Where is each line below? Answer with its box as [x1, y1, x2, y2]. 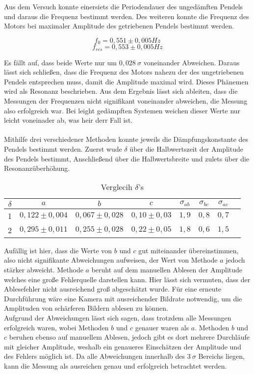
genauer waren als [135, 322, 189, 332]
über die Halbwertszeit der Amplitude [129, 144, 243, 154]
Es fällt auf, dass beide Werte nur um [4, 57, 117, 67]
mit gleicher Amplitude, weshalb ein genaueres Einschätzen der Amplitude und [4, 341, 241, 351]
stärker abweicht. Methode [4, 265, 83, 274]
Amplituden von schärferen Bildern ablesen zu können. [4, 303, 168, 313]
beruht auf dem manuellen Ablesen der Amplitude [91, 265, 243, 274]
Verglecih [101, 181, 132, 192]
